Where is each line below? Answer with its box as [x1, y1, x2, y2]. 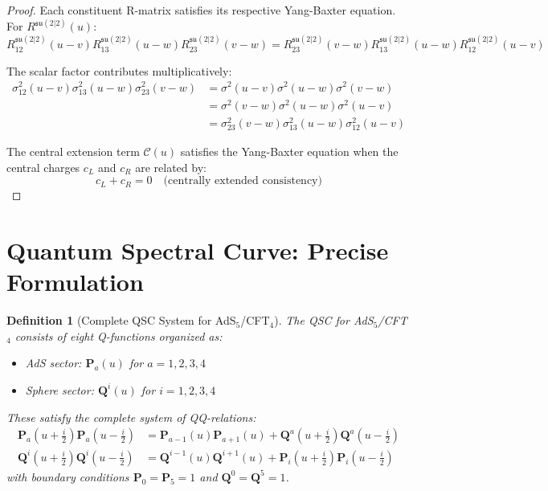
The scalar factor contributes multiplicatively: [6, 62, 232, 79]
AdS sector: [25, 354, 82, 371]
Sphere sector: [25, 381, 94, 398]
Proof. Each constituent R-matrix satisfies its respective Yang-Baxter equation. [6, 2, 396, 18]
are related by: [135, 158, 207, 175]
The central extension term [6, 143, 140, 160]
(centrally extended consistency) [163, 175, 322, 187]
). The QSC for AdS [274, 312, 374, 329]
